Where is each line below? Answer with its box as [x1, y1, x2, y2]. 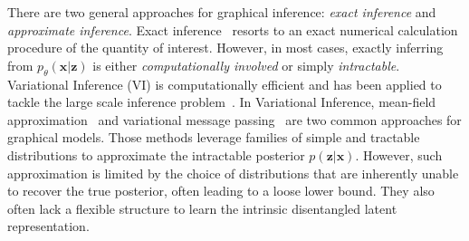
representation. [7, 217, 90, 236]
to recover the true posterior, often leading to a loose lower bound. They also [7, 181, 435, 200]
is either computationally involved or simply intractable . [92, 55, 400, 74]
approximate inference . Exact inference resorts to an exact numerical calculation [7, 20, 458, 39]
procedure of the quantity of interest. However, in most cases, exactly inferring [7, 38, 444, 57]
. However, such [355, 145, 443, 164]
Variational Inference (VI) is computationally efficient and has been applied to [7, 74, 442, 93]
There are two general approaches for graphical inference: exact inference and [7, 3, 436, 21]
